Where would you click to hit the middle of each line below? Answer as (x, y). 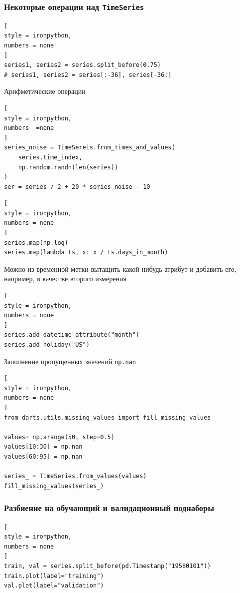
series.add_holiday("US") (47, 345)
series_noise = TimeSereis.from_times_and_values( (90, 148)
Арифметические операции (45, 91)
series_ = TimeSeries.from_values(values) (75, 476)
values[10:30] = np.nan (43, 447)
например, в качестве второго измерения (65, 279)
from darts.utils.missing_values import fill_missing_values (108, 417)
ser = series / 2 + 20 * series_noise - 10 (77, 187)
